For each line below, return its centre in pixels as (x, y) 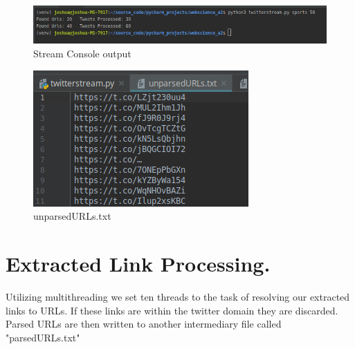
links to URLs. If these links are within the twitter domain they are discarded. (172, 310)
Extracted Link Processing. (138, 263)
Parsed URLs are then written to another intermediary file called (144, 324)
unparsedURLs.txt (72, 216)
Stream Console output (82, 54)
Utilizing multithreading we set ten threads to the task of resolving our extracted (178, 296)
